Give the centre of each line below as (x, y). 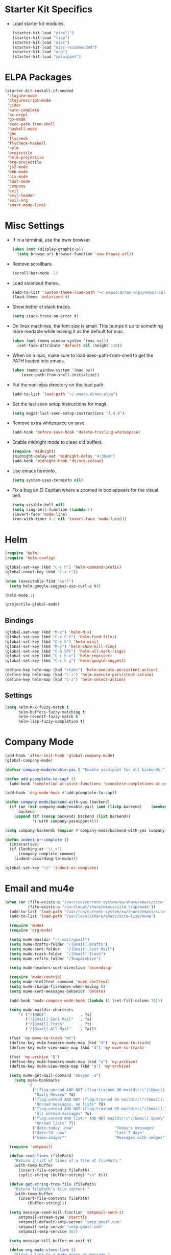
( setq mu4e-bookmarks (37, 1080)
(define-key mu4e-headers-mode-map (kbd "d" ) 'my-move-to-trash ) (80, 1043)
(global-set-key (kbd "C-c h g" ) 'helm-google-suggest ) (65, 661)
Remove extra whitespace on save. (49, 423)
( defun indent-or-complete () (37, 840)
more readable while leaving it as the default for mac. (68, 332)
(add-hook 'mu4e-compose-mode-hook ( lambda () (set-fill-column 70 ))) (86, 1001)
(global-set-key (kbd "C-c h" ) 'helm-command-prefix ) (63, 567)
